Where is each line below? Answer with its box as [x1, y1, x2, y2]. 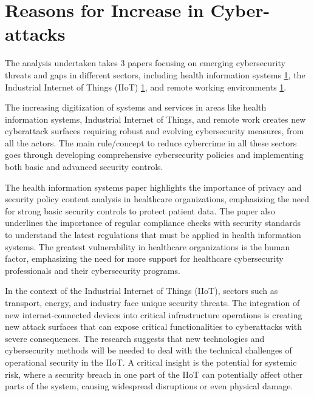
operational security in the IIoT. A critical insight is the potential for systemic [5, 355, 297, 368]
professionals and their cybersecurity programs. [5, 264, 180, 276]
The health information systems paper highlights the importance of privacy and [5, 180, 302, 193]
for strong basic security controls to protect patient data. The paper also [5, 204, 275, 217]
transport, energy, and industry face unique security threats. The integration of [5, 296, 300, 309]
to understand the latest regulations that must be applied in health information [5, 228, 301, 241]
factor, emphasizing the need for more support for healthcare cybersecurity [5, 252, 284, 265]
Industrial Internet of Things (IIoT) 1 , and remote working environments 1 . [5, 80, 287, 93]
